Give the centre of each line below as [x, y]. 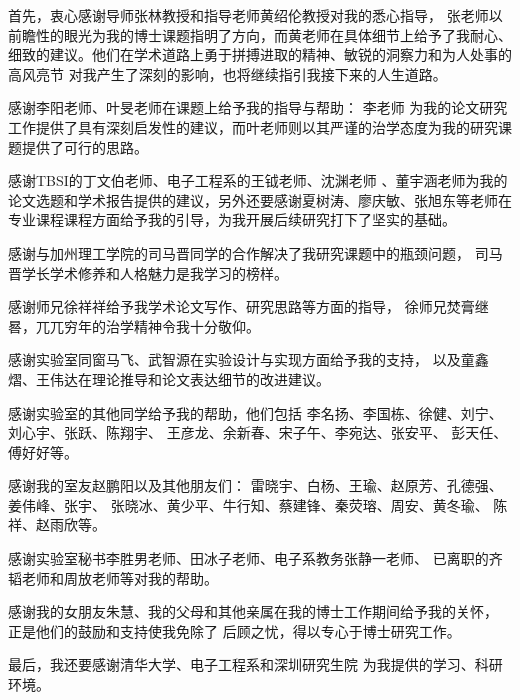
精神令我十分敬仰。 [196, 325]
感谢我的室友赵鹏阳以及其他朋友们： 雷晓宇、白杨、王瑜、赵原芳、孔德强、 [255, 485]
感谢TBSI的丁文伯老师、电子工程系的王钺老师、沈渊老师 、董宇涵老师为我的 [258, 180]
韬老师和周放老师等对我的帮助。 [113, 577]
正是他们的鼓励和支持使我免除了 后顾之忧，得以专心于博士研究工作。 [234, 630]
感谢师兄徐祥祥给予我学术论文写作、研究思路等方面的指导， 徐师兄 [227, 306]
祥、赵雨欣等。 [57, 524]
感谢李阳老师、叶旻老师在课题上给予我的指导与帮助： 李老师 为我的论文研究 [258, 107]
